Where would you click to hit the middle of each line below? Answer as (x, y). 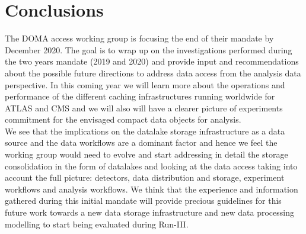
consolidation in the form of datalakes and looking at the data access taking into (151, 166)
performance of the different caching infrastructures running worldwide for (140, 96)
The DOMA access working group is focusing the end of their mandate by (139, 38)
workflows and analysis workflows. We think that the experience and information (152, 189)
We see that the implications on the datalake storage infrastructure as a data (145, 131)
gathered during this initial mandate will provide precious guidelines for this (143, 201)
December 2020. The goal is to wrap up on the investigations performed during (149, 49)
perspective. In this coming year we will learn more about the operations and (145, 84)
